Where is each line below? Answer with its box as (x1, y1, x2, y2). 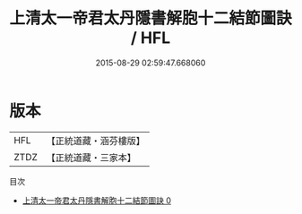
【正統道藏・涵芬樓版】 (46, 134, 146, 147)
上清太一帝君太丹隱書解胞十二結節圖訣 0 (22, 194, 172, 206)
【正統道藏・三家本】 (46, 151, 137, 164)
